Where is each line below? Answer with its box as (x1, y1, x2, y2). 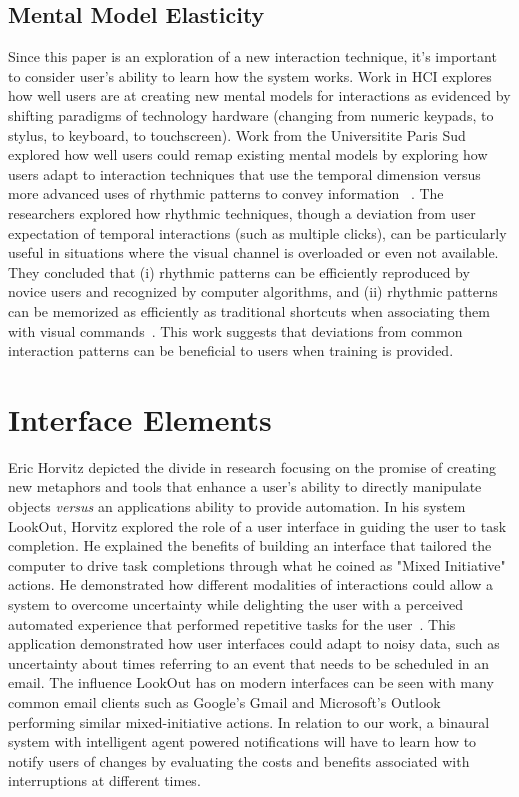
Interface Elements (8, 398, 272, 439)
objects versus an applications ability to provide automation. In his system (8, 496, 466, 517)
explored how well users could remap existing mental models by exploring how (8, 144, 488, 165)
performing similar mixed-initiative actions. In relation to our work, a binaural (8, 711, 490, 732)
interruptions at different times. (8, 770, 201, 791)
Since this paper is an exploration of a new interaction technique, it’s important (8, 46, 497, 67)
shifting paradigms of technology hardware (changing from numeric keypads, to (8, 104, 494, 125)
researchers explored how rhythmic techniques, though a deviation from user (8, 202, 476, 223)
